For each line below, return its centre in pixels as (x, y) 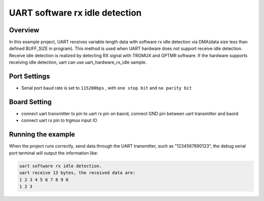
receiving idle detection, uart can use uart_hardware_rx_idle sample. (78, 62)
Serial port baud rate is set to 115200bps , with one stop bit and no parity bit (107, 88)
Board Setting (30, 102)
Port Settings (30, 77)
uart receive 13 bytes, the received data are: (77, 173)
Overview (24, 30)
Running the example (42, 134)
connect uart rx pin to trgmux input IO (59, 120)
